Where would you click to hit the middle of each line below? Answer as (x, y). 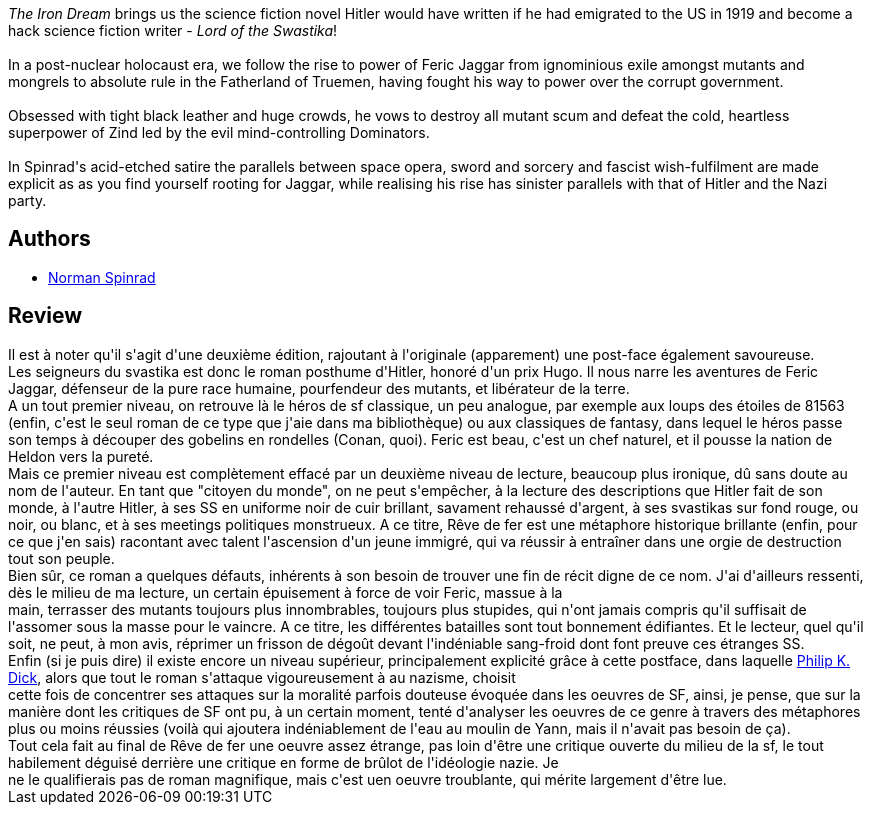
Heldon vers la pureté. (81, 456)
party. (27, 200)
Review (45, 316)
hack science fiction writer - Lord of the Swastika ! (173, 30)
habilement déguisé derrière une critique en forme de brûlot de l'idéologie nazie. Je (283, 762)
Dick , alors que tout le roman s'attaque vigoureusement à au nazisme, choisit (262, 677)
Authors (49, 239)
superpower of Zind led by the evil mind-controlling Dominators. (219, 132)
